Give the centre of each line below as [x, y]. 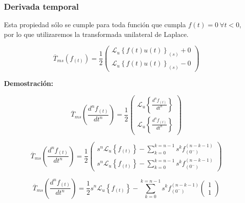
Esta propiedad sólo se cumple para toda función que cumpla [95, 25]
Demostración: [29, 83]
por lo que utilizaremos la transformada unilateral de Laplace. [96, 34]
